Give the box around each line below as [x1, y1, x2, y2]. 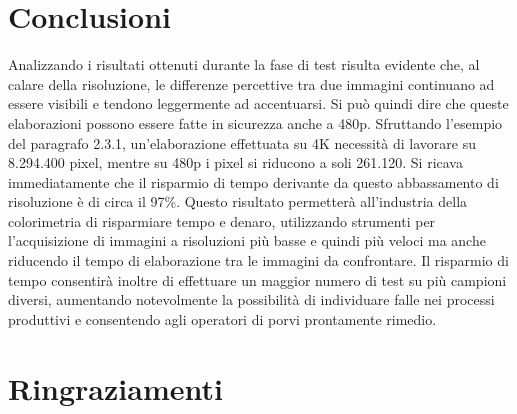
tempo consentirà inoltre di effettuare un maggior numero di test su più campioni [8, 269, 507, 290]
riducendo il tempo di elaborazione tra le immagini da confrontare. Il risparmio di [8, 250, 509, 271]
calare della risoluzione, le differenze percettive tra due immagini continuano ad [8, 73, 495, 94]
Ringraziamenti [8, 367, 223, 408]
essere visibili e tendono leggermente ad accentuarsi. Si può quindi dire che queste [8, 93, 509, 114]
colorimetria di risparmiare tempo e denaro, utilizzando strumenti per [8, 210, 436, 231]
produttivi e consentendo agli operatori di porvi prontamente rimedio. [8, 308, 437, 329]
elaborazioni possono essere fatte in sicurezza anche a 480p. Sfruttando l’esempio [8, 112, 503, 133]
